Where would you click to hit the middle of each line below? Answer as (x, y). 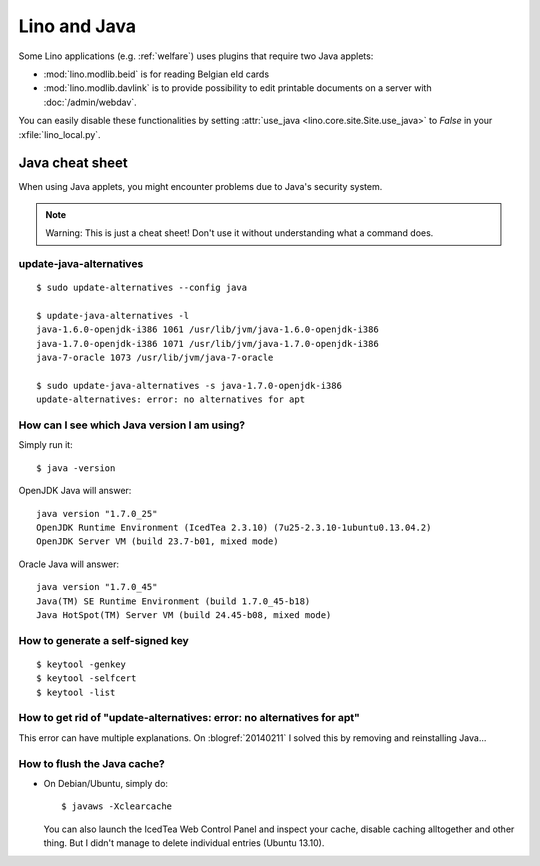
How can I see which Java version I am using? (131, 425)
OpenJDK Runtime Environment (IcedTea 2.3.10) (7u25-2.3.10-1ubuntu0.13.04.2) (234, 527)
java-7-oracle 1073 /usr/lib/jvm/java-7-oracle (155, 358)
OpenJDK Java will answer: (75, 491)
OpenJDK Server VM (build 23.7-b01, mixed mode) (157, 541)
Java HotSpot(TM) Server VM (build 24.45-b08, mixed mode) (184, 614)
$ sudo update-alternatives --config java (142, 288)
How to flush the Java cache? (91, 763)
